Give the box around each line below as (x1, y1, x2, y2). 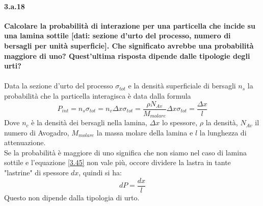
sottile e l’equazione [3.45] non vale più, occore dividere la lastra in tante (4, 157, 231, 168)
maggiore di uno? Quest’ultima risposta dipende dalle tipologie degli (4, 50, 250, 61)
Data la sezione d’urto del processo (4, 80, 113, 91)
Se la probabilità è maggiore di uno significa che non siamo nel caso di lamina (4, 147, 247, 157)
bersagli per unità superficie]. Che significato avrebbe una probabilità (4, 40, 254, 51)
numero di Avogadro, (4, 127, 69, 138)
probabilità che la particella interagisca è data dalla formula (4, 90, 191, 101)
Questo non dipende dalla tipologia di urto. (4, 192, 140, 202)
